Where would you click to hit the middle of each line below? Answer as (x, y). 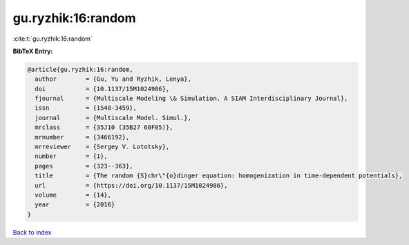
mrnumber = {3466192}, (82, 137)
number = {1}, (72, 156)
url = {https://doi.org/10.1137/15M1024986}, (131, 185)
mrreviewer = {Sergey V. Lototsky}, (102, 147)
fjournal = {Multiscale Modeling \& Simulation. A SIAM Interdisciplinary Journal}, (191, 99)
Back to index (32, 232)
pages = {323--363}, (84, 166)
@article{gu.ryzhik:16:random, (80, 69)
